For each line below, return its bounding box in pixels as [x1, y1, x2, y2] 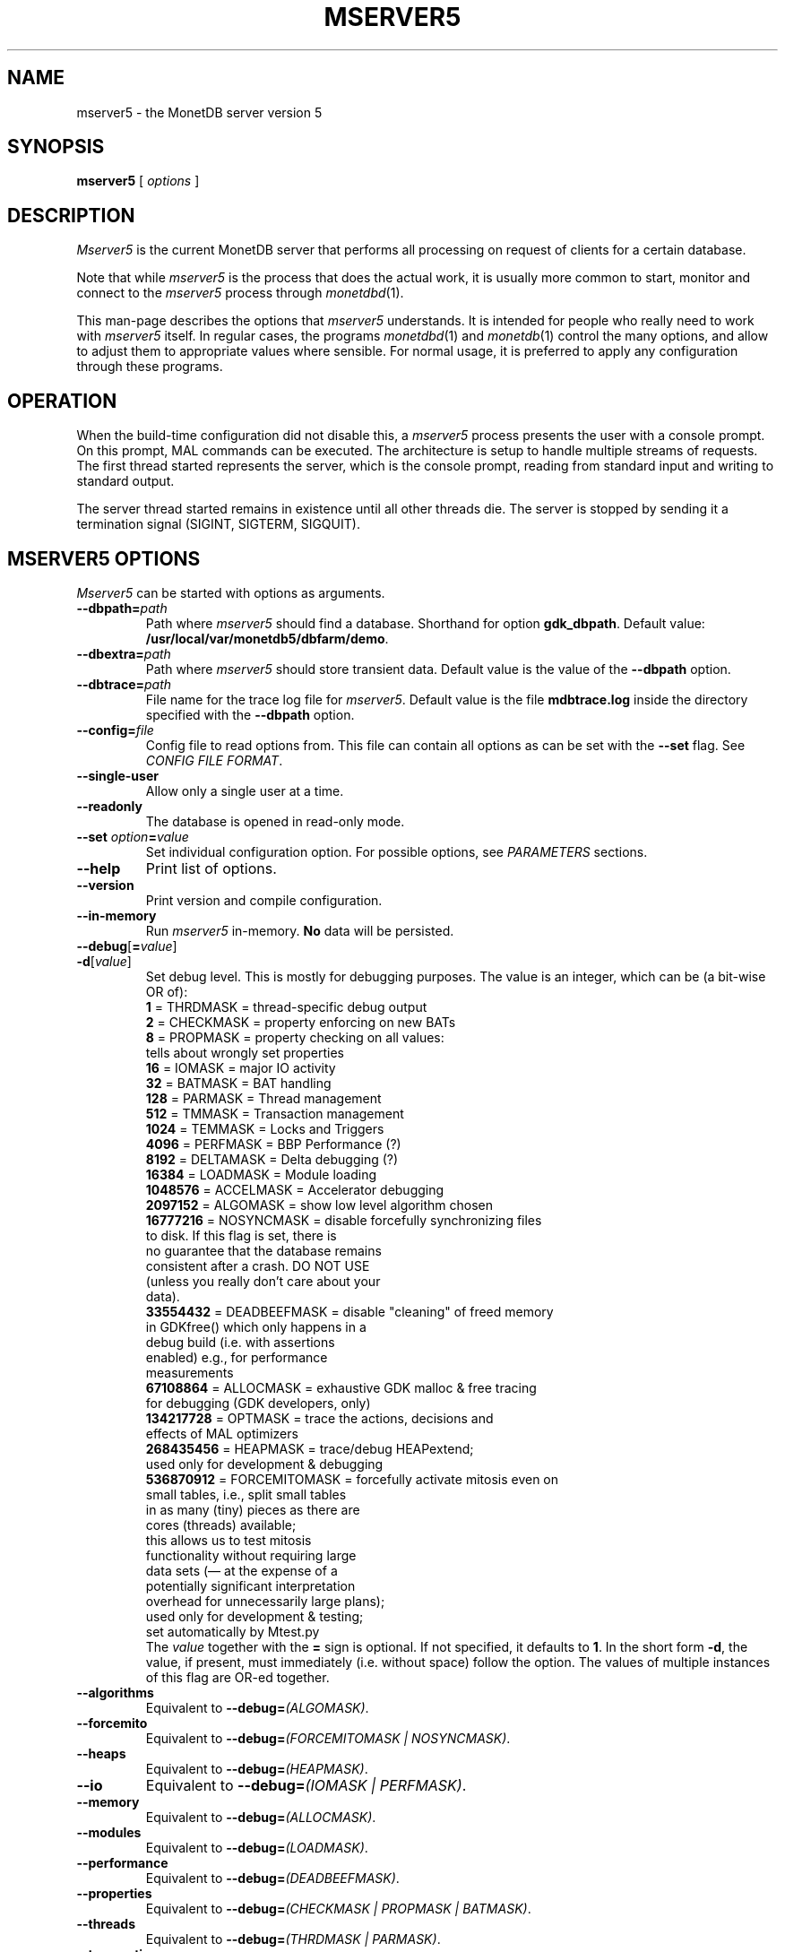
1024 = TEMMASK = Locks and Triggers [145, 1120, 384, 1136]
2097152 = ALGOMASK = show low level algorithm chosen [145, 1196, 493, 1213]
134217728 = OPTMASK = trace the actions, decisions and [145, 1410, 494, 1426]
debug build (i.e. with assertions [145, 1334, 335, 1350]
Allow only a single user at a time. [145, 782, 344, 799]
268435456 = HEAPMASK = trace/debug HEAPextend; [145, 1440, 474, 1456]
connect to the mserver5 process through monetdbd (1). [76, 285, 404, 301]
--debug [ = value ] [76, 937, 177, 954]
